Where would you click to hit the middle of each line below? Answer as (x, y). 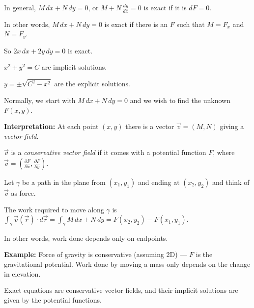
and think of (231, 182)
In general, (20, 7)
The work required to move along (54, 209)
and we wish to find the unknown (180, 100)
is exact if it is (165, 7)
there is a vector (150, 126)
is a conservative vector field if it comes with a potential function (109, 152)
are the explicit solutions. (92, 84)
